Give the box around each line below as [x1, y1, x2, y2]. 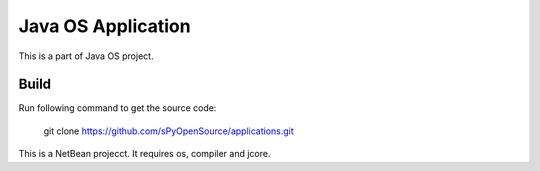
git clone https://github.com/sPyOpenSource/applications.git [43, 125, 294, 137]
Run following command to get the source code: [18, 102, 217, 114]
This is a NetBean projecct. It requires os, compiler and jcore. [18, 148, 271, 160]
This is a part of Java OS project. [18, 50, 154, 62]
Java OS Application [18, 15, 191, 37]
